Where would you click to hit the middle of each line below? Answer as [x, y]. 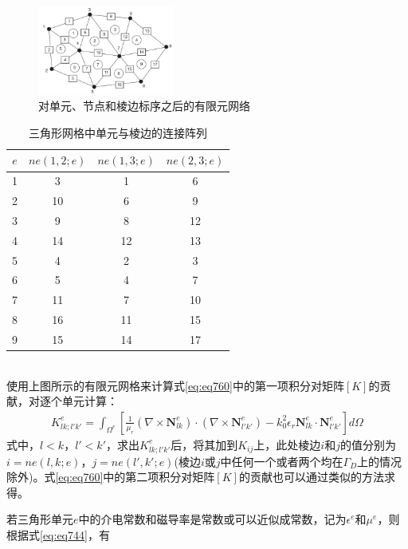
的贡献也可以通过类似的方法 [311, 477]
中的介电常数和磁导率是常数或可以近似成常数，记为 [212, 519]
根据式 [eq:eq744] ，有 [58, 535]
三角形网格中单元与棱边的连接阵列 [118, 132]
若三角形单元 [40, 519]
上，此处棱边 [287, 444]
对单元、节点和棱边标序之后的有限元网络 [144, 106]
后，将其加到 [204, 444]
